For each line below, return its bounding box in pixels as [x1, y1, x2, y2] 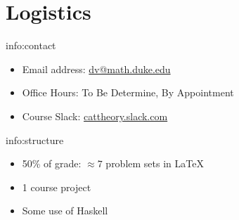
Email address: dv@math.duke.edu [22, 61, 171, 76]
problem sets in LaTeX [105, 156, 204, 171]
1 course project [22, 179, 91, 194]
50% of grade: [22, 156, 82, 171]
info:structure [6, 132, 64, 147]
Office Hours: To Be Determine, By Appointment [22, 85, 234, 100]
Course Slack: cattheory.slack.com [22, 108, 168, 123]
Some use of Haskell [22, 203, 108, 218]
